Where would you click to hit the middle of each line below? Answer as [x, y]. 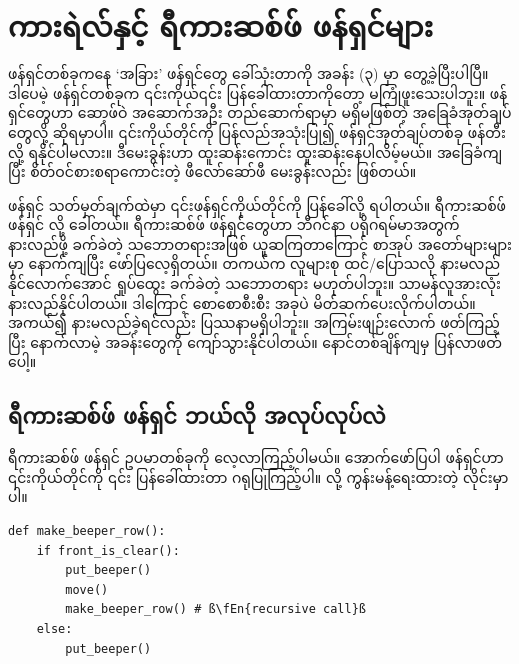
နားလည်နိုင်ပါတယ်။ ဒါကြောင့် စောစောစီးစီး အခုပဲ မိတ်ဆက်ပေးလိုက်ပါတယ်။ [242, 302]
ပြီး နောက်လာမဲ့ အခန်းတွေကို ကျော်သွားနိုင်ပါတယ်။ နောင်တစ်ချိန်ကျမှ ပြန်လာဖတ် [255, 341]
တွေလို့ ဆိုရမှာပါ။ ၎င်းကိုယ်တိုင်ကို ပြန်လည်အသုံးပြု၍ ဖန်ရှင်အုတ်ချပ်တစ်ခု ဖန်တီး [257, 131]
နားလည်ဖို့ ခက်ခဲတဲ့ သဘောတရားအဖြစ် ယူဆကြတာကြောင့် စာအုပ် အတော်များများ [260, 243]
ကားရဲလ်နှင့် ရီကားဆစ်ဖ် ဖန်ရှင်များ [221, 25]
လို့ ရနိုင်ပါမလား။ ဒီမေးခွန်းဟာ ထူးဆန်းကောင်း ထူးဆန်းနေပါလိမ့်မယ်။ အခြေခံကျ [255, 151]
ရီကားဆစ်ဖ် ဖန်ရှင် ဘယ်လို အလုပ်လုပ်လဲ [197, 415]
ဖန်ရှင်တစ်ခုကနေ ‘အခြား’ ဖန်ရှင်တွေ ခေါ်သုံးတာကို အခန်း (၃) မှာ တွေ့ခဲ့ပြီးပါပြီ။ [248, 73]
